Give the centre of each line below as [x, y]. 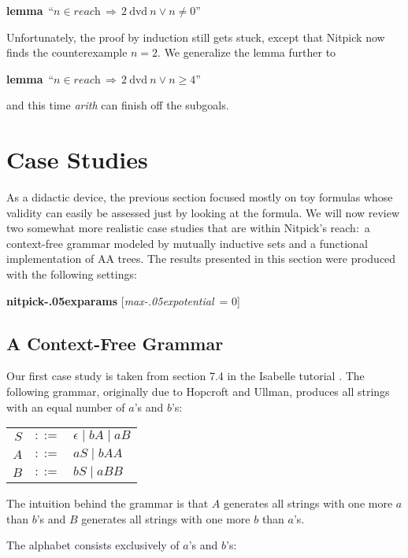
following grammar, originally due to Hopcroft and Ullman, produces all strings [198, 392]
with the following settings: [72, 274]
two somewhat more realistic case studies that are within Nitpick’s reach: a [188, 228]
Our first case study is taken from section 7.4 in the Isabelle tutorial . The [185, 376]
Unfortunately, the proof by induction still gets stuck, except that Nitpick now [196, 37]
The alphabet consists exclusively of [93, 545]
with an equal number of [66, 406]
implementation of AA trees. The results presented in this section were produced [201, 259]
